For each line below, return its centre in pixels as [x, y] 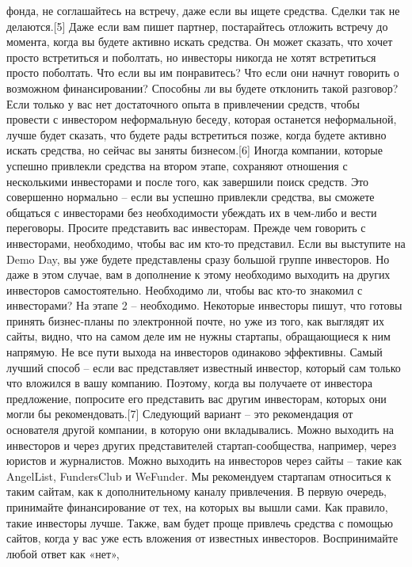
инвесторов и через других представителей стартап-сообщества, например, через [201, 445]
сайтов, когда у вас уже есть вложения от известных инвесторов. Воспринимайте [202, 538]
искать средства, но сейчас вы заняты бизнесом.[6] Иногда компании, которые [195, 150]
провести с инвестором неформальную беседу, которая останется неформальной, [202, 119]
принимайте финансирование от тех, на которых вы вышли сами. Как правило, [197, 507]
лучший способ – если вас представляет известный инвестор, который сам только [204, 367]
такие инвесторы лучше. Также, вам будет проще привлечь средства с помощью [200, 522]
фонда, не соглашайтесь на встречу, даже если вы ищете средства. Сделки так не [203, 10]
